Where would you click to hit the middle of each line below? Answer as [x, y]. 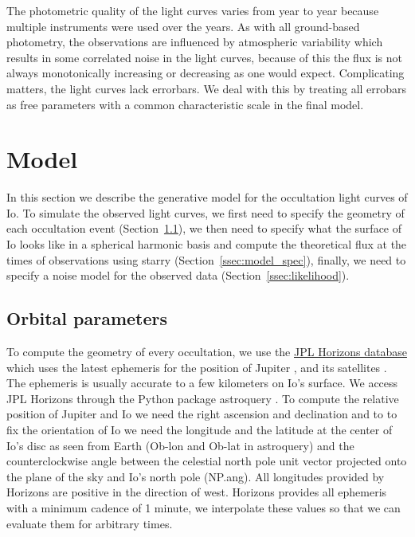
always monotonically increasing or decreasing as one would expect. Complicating [206, 73]
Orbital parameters [87, 318]
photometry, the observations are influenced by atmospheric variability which [195, 42]
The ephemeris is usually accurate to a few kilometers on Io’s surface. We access [202, 383]
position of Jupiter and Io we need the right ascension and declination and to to [202, 414]
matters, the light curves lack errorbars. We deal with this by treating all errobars [207, 88]
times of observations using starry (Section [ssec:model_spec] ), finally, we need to [206, 259]
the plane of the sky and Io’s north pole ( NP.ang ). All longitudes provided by [196, 476]
